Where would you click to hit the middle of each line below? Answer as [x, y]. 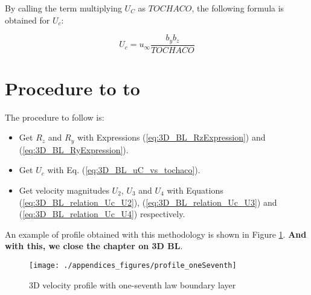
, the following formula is [238, 8]
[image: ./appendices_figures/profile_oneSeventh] [133, 265]
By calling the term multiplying [63, 8]
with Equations [195, 190]
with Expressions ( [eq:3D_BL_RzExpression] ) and [171, 137]
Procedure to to [72, 88]
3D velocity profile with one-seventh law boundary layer [133, 284]
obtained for [27, 20]
